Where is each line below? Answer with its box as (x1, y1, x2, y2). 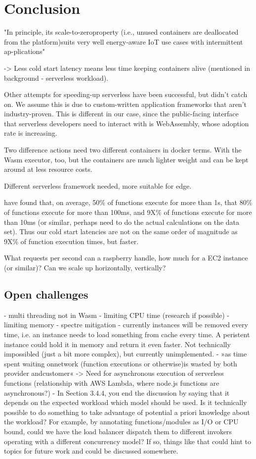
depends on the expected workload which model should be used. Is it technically (4, 397, 247, 408)
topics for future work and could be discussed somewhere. (4, 446, 178, 456)
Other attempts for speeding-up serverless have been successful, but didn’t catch (4, 89, 248, 100)
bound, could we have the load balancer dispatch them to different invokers (4, 426, 232, 436)
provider (4, 368, 29, 378)
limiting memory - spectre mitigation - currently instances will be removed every (4, 319, 248, 330)
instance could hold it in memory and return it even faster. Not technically (4, 339, 231, 349)
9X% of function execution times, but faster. (4, 236, 139, 246)
